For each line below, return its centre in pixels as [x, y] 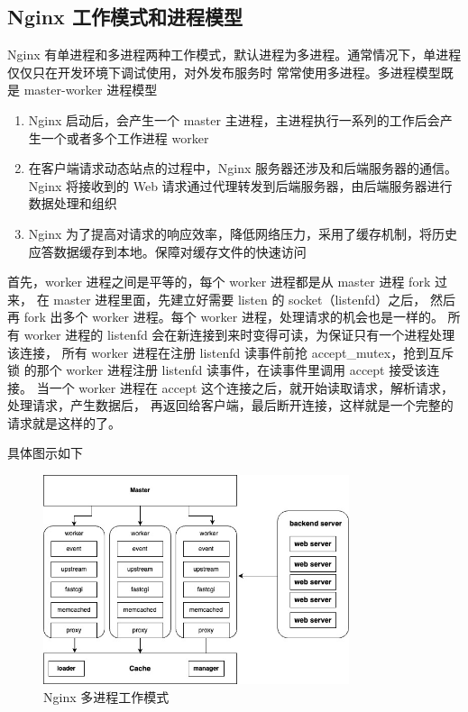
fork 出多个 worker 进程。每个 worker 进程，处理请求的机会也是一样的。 [234, 317]
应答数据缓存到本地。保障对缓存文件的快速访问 [167, 251]
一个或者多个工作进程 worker [125, 137]
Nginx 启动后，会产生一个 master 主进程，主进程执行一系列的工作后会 [234, 119]
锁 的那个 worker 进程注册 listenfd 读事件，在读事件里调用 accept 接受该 [217, 370]
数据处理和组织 [73, 203]
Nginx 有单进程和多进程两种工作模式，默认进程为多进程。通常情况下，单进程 [234, 55]
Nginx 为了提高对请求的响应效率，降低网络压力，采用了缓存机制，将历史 [243, 233]
